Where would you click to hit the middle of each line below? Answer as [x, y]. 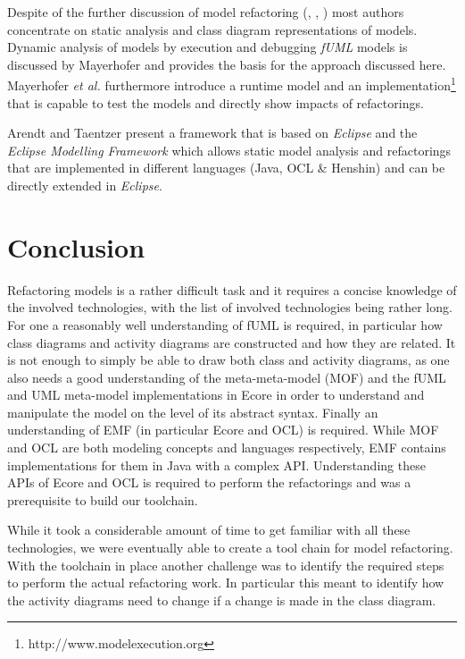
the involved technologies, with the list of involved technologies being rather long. [230, 307]
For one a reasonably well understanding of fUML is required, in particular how [225, 324]
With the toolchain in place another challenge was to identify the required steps [226, 565]
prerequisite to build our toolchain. [103, 499]
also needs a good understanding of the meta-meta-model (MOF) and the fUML [227, 377]
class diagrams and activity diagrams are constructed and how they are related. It [232, 342]
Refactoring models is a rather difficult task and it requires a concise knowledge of [232, 289]
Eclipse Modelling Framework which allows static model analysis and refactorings [229, 150]
